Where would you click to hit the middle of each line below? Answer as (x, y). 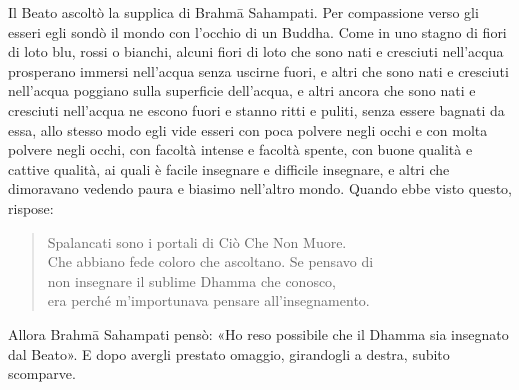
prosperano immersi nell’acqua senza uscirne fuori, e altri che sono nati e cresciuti (258, 70)
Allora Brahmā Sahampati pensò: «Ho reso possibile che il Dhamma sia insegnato (258, 333)
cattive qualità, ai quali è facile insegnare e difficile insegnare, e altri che (229, 168)
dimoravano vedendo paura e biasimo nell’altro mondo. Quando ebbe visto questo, (260, 188)
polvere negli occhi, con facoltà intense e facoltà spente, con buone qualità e (240, 149)
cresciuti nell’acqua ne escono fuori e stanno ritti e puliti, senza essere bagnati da (256, 109)
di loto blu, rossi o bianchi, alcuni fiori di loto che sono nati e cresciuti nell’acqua (256, 51)
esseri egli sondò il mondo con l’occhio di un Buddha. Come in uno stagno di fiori (257, 31)
